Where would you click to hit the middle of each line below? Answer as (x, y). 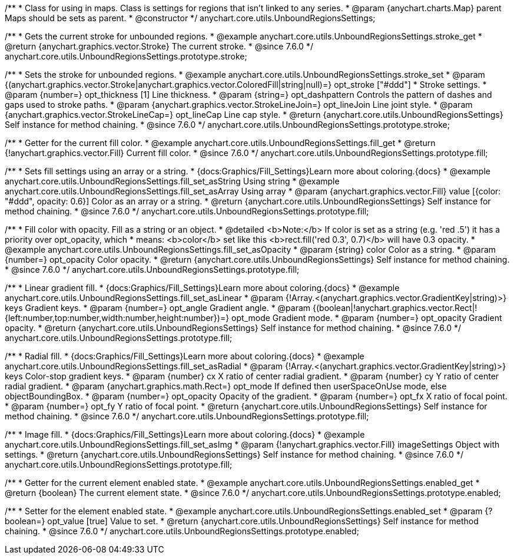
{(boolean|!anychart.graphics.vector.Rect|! (395, 308)
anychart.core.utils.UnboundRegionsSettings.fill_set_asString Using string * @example (172, 181)
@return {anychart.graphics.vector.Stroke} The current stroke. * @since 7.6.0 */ (159, 46)
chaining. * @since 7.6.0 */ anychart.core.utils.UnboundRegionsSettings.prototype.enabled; (182, 531)
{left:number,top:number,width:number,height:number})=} (117, 318)
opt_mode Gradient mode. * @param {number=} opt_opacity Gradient (367, 318)
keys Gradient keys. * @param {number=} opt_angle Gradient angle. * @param (158, 308)
